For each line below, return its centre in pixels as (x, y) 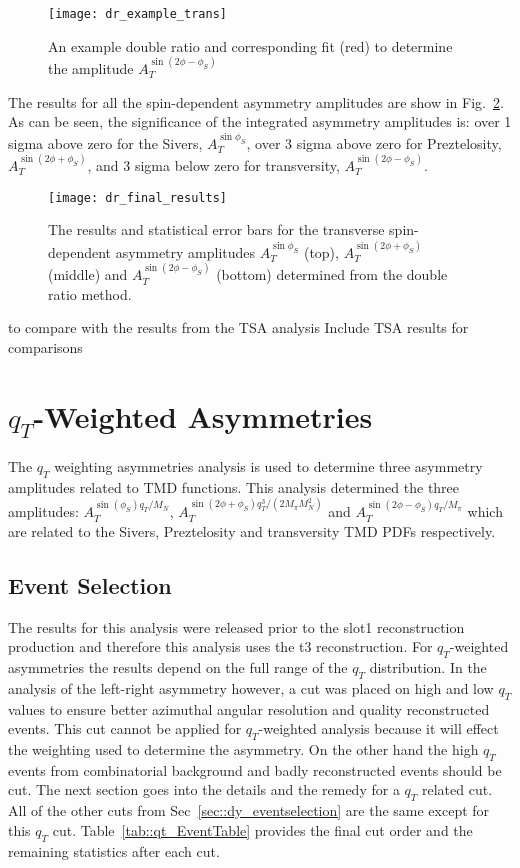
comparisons (45, 346)
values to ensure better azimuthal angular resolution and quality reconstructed (249, 708)
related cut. (457, 789)
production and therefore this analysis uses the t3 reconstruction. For (220, 646)
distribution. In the (428, 666)
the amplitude (91, 68)
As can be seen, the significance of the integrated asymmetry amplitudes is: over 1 (260, 121)
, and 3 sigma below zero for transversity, (213, 165)
